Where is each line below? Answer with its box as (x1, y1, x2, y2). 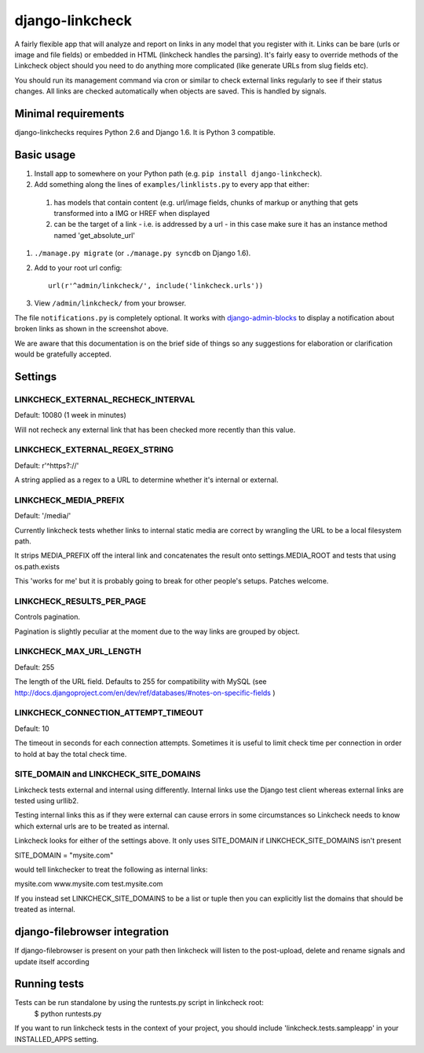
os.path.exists (14, 561, 60, 571)
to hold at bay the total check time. (14, 749, 127, 759)
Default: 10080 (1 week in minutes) (14, 411, 127, 420)
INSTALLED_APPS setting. (14, 1034, 99, 1044)
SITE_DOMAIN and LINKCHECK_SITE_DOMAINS (14, 769, 201, 780)
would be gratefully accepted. (14, 349, 111, 359)
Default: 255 (14, 662, 55, 671)
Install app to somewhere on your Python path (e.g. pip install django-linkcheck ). (34, 169, 323, 178)
